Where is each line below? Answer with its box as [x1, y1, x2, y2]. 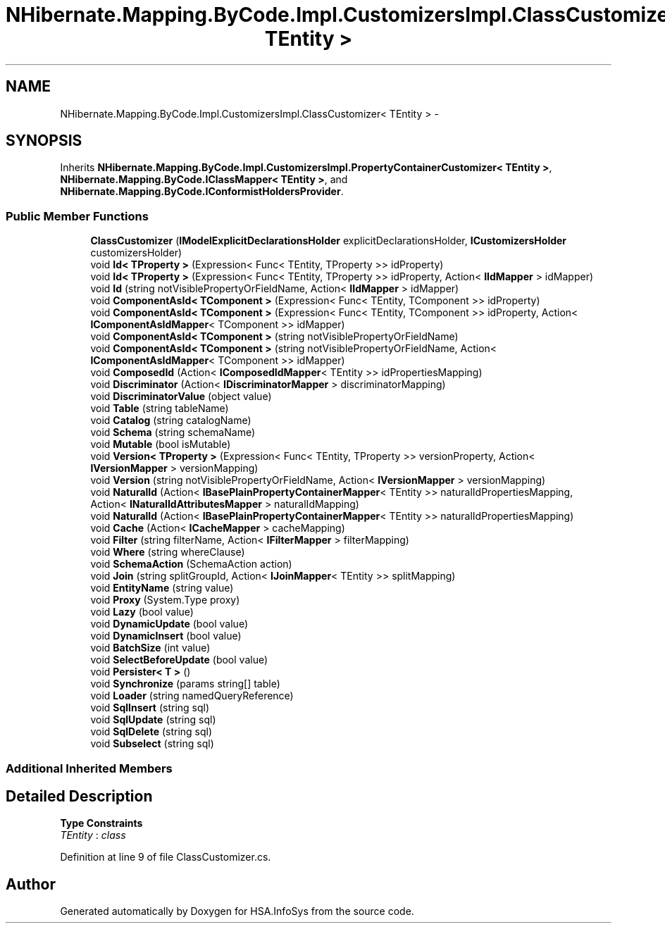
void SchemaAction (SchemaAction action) [90, 558, 292, 571]
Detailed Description [6, 787, 153, 805]
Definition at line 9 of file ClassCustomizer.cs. [60, 851, 271, 863]
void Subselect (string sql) [90, 737, 214, 750]
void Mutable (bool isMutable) [90, 438, 231, 451]
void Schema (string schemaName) [90, 426, 255, 439]
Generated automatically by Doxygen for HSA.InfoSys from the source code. [60, 905, 414, 918]
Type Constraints [60, 817, 143, 830]
